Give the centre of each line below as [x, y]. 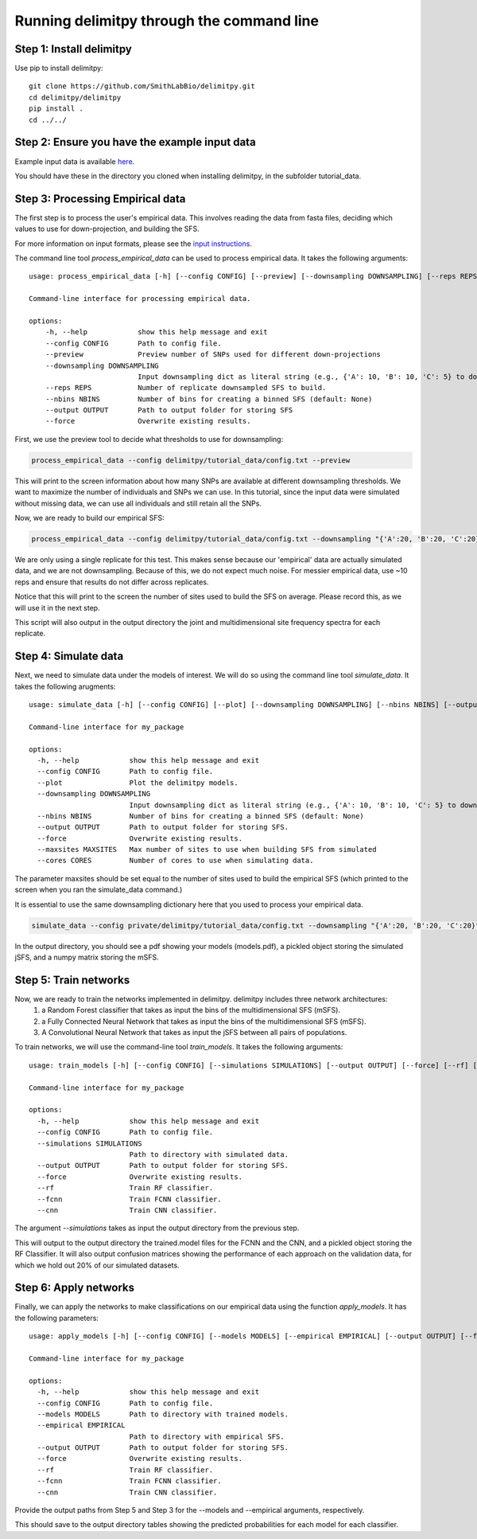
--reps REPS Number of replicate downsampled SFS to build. [186, 388]
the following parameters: [57, 1318]
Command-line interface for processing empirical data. [140, 299]
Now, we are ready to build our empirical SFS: [89, 518]
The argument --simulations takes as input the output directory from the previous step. [157, 1228]
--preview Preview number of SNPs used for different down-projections [213, 355]
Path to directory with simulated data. [209, 1154]
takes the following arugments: [65, 686]
